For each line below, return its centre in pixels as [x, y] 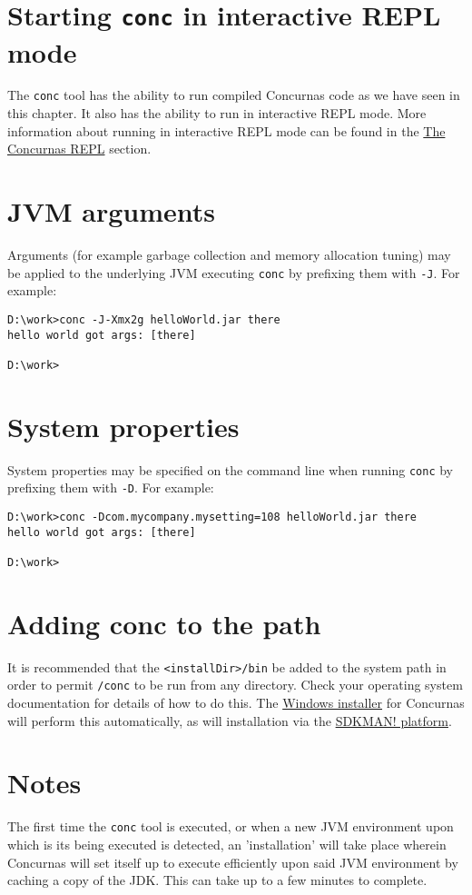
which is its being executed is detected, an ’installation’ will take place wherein [227, 844]
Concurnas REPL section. [79, 149]
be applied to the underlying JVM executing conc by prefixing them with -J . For [234, 272]
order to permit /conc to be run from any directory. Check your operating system [235, 685]
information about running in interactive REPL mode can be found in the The [226, 130]
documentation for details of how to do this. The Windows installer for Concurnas [236, 702]
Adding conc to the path [164, 623]
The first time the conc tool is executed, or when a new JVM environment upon [231, 826]
